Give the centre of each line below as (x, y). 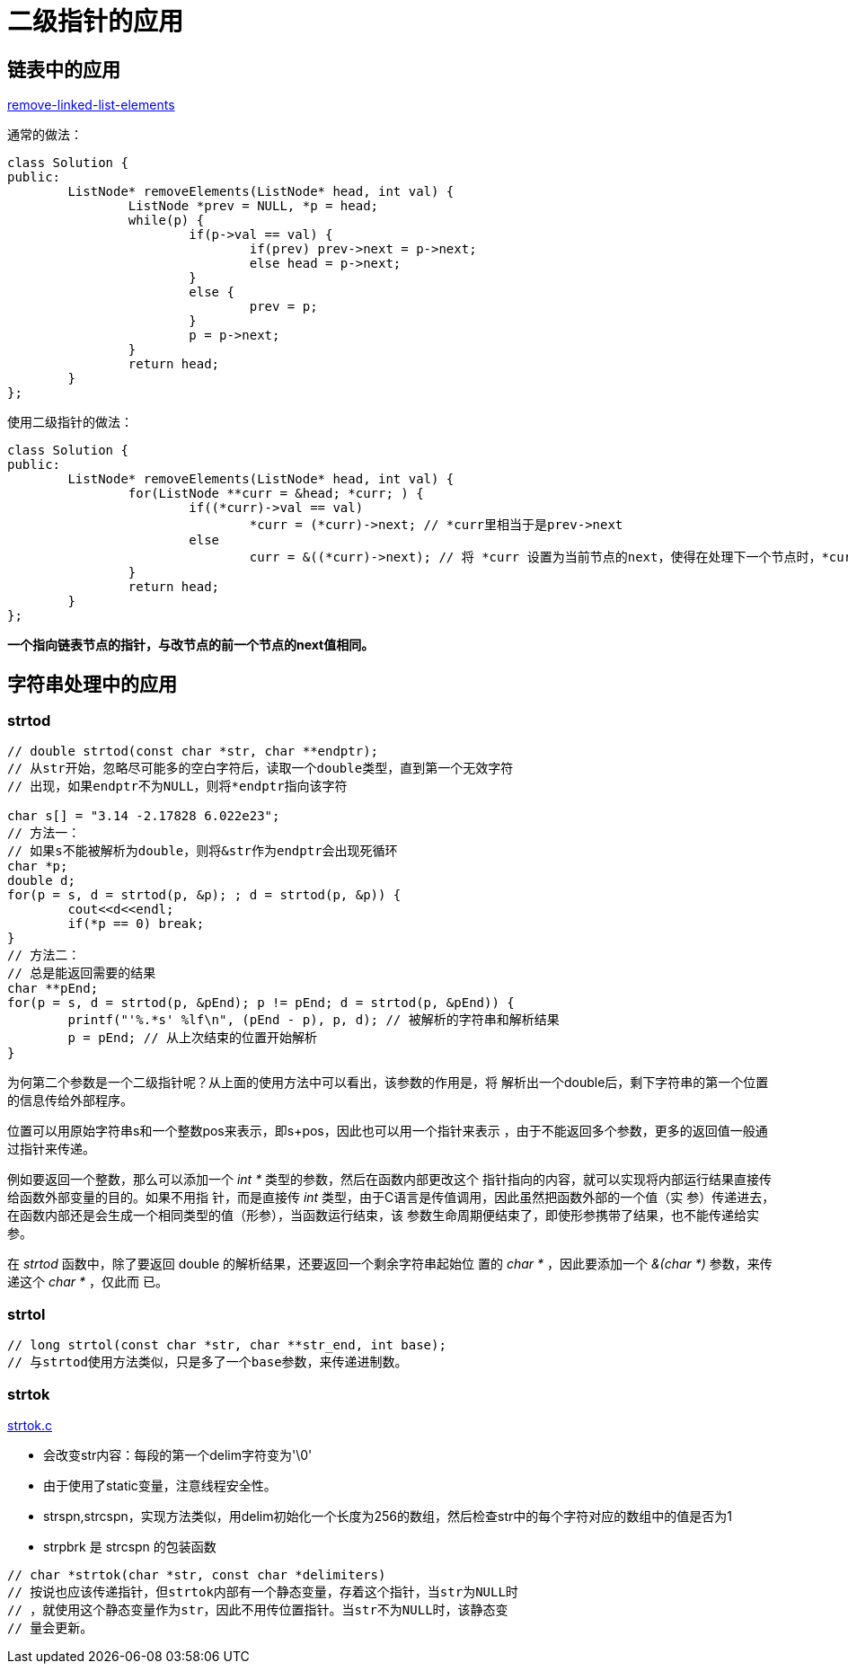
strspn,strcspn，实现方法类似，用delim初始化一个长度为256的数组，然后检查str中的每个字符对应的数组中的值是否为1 (388, 1516)
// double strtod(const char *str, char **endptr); (193, 752)
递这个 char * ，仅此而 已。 (88, 1282)
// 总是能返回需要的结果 (82, 973)
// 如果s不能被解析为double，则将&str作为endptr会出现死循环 (203, 851)
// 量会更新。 (50, 1627)
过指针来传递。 (51, 1149)
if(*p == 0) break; (136, 924)
